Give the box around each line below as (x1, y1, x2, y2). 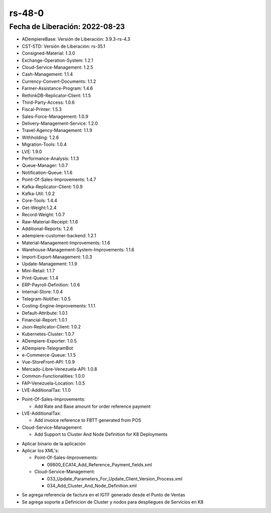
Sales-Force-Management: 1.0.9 (22, 113, 89, 119)
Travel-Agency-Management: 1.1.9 (22, 127, 92, 133)
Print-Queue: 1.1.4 (22, 275, 59, 281)
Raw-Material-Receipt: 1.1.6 (22, 219, 78, 225)
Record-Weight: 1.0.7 (22, 212, 65, 218)
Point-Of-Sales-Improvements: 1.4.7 (22, 177, 96, 183)
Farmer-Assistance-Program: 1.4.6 (22, 85, 93, 91)
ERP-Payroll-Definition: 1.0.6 (22, 282, 80, 288)
